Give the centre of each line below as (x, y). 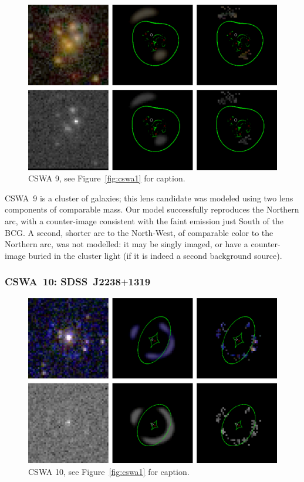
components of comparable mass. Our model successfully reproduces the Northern (152, 209)
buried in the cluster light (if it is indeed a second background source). (155, 255)
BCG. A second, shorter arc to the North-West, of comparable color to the (139, 232)
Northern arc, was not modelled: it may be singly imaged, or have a (126, 244)
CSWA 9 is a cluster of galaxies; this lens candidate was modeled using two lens (149, 198)
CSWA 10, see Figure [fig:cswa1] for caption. (109, 471)
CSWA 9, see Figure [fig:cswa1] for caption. (107, 178)
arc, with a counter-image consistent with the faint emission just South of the (144, 220)
